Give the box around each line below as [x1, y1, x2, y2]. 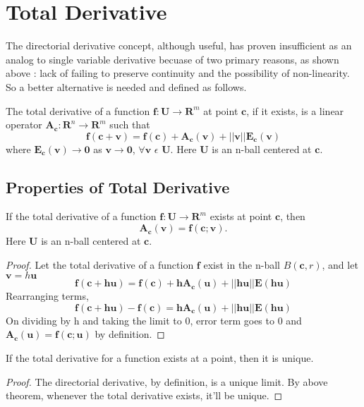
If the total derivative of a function [6, 209, 157, 224]
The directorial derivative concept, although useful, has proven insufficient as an [6, 38, 352, 53]
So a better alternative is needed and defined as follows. [6, 79, 247, 94]
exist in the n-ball [203, 257, 281, 272]
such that [109, 117, 150, 132]
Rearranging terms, [6, 288, 89, 303]
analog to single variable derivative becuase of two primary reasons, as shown [6, 51, 339, 66]
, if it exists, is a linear [246, 103, 344, 118]
